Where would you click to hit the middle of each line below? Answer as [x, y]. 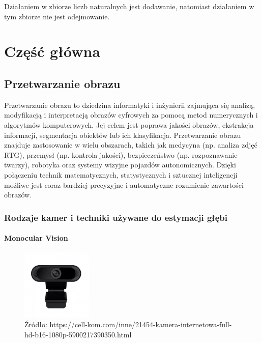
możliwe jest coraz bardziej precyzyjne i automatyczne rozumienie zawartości [124, 184]
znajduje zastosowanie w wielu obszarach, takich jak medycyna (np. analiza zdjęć [131, 145]
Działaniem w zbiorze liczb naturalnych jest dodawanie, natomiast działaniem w [129, 6]
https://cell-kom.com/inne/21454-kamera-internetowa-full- [141, 324]
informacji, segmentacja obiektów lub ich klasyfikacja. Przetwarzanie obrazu [123, 135]
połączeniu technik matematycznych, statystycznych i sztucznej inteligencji [121, 174]
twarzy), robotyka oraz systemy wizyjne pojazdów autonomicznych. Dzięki [120, 165]
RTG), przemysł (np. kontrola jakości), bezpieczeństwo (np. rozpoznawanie [121, 154]
